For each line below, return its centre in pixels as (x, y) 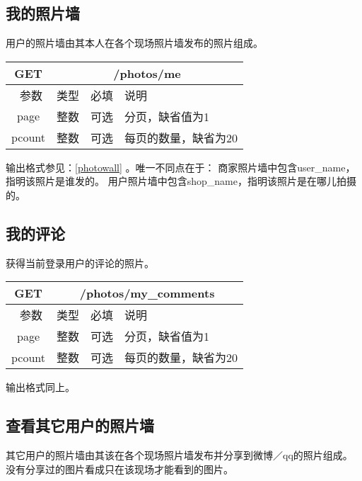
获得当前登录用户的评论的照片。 (80, 262)
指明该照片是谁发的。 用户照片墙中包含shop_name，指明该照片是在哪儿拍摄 (181, 181)
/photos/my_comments (147, 293)
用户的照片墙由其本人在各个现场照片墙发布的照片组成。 (134, 43)
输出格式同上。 (40, 387)
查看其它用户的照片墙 (80, 425)
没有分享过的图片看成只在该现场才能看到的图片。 (119, 469)
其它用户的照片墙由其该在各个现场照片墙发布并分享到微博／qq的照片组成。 (179, 455)
